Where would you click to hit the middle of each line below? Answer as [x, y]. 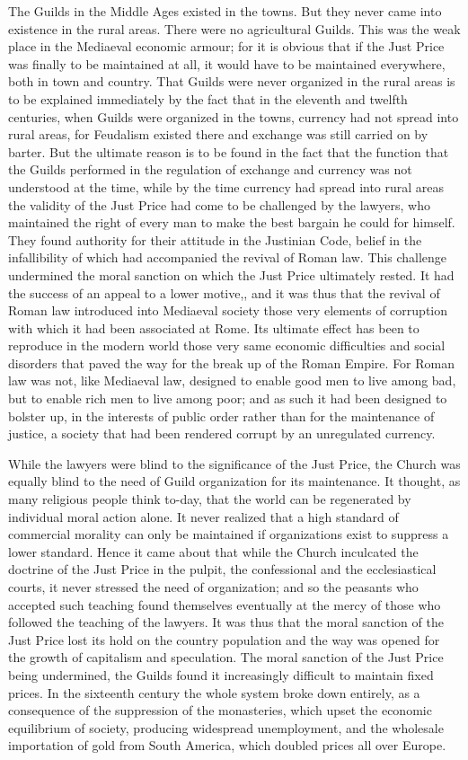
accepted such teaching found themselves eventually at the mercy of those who [225, 604]
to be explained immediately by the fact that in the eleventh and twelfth [208, 98]
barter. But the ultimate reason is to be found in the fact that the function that [229, 151]
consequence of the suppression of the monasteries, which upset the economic [220, 710]
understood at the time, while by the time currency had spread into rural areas [226, 186]
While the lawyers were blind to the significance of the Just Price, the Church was [234, 463]
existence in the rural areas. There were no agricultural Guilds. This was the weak [234, 28]
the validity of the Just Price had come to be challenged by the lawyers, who [219, 204]
